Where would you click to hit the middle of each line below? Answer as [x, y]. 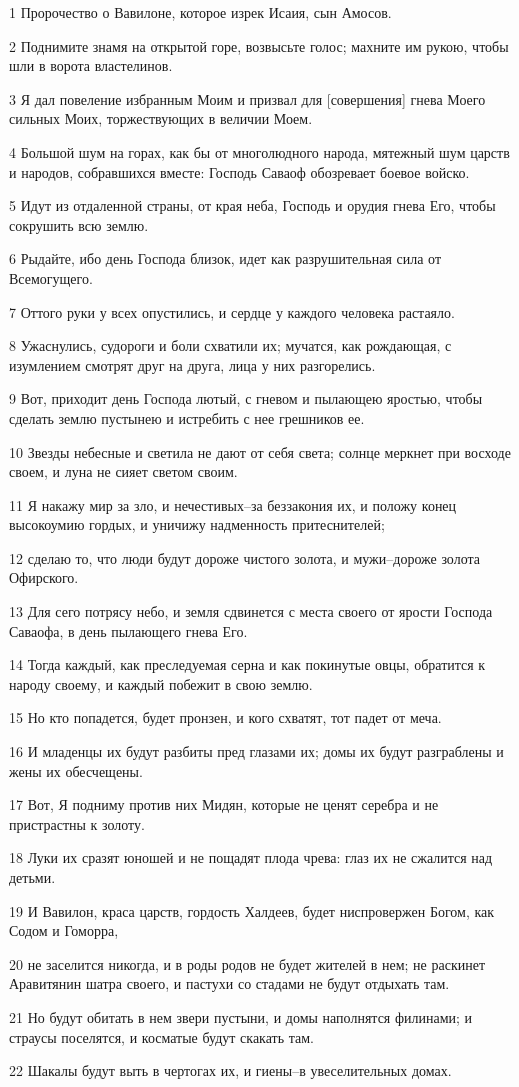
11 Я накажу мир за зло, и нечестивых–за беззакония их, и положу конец [233, 504]
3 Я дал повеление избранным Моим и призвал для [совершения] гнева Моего [247, 98]
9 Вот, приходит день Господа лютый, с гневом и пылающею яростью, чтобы [246, 398]
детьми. [32, 877]
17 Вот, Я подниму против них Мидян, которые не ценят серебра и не [224, 804]
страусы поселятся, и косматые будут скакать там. [161, 1036]
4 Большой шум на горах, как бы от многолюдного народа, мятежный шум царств [259, 151]
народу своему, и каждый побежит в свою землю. [161, 683]
